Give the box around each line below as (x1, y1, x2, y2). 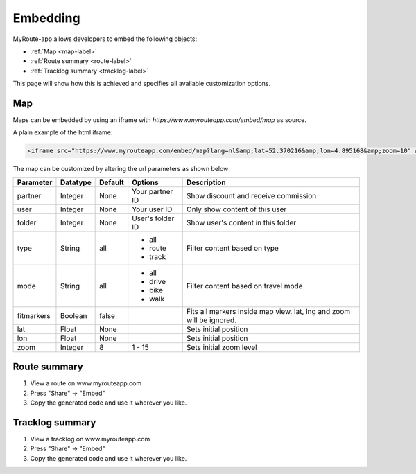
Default (99, 177, 124, 187)
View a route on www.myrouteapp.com (30, 379, 142, 387)
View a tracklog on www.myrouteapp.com (30, 434, 150, 443)
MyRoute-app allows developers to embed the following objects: (12, 35, 198, 43)
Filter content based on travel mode (186, 281, 303, 290)
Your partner (132, 186, 173, 196)
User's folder (132, 213, 175, 223)
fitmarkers (17, 310, 51, 320)
